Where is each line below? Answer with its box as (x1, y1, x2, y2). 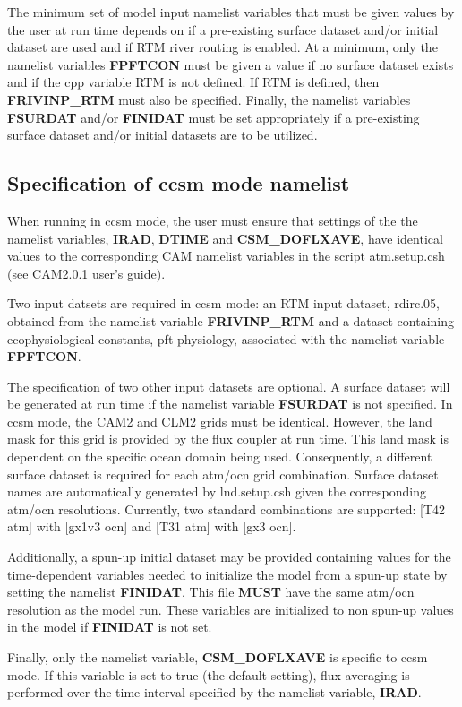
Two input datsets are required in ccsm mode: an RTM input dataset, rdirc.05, (7, 294, 440, 313)
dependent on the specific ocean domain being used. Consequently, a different (7, 447, 432, 466)
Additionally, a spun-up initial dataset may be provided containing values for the (7, 547, 451, 566)
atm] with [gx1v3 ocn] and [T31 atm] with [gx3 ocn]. (7, 517, 296, 536)
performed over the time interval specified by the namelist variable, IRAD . (7, 683, 422, 702)
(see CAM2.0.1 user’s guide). (7, 263, 166, 282)
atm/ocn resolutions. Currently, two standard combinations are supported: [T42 (7, 499, 446, 518)
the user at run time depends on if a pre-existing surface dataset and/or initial (7, 20, 439, 39)
